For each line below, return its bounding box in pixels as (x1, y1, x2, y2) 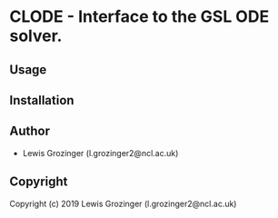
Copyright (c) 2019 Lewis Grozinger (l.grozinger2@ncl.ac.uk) (9, 198, 237, 209)
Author (9, 124, 50, 139)
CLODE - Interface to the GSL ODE (9, 6, 270, 27)
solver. (9, 25, 63, 46)
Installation (9, 93, 74, 108)
